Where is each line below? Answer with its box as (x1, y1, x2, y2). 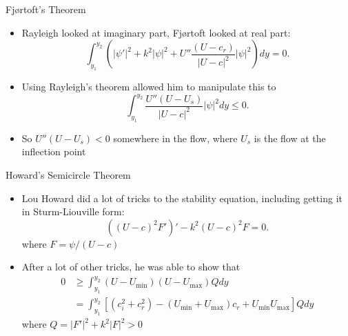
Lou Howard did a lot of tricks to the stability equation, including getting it (21, 190, 342, 205)
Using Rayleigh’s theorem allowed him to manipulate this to (21, 79, 276, 93)
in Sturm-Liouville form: (21, 204, 125, 219)
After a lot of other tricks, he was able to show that (21, 259, 240, 274)
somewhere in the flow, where (113, 130, 238, 145)
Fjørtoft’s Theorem (6, 2, 86, 16)
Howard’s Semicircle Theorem (6, 167, 131, 181)
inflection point (21, 144, 86, 159)
